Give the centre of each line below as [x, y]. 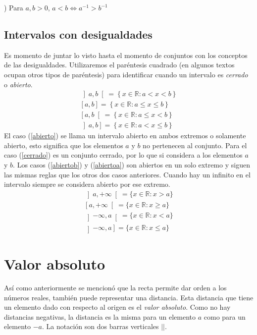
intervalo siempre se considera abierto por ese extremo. [87, 184]
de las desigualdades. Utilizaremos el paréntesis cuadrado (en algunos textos [119, 65]
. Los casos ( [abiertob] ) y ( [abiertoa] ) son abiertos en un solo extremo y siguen [131, 165]
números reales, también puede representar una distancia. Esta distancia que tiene [129, 297]
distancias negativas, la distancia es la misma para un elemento [100, 316]
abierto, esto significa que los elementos [64, 145]
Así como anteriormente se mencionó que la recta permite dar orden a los [115, 288]
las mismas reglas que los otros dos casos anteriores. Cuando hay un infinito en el [127, 174]
